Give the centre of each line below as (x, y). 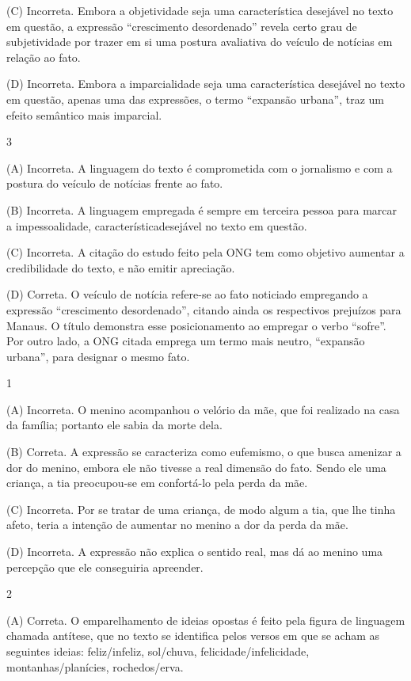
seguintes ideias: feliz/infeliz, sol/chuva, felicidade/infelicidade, (158, 651)
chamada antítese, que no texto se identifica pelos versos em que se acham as (193, 635)
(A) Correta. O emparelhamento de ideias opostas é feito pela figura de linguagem (206, 620)
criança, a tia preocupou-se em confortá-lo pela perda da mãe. (157, 483)
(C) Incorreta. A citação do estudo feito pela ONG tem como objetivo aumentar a (205, 252)
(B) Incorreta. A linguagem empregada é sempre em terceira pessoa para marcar (202, 209)
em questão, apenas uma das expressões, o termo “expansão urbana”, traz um (196, 99)
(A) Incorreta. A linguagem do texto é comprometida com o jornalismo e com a (200, 167)
